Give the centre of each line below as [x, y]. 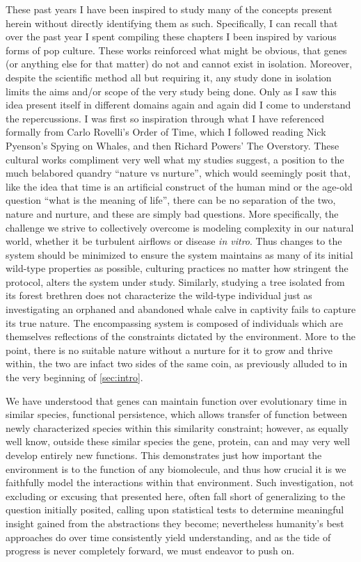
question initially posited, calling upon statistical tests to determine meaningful [175, 509]
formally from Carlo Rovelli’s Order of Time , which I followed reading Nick [166, 132]
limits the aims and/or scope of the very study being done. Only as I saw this [171, 91]
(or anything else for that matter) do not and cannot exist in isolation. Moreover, [179, 64]
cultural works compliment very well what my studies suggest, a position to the [175, 159]
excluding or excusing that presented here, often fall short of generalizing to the [176, 496]
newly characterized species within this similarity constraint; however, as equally [177, 427]
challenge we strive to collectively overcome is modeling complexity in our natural [180, 227]
